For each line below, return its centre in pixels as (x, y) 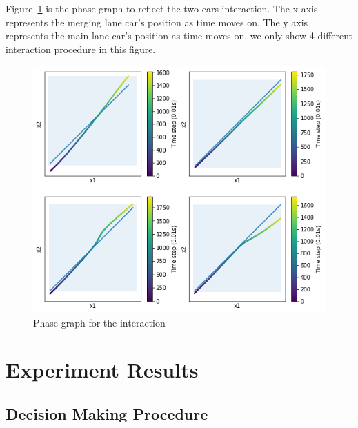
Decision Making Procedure (107, 414)
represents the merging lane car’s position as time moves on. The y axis (157, 22)
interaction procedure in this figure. (81, 49)
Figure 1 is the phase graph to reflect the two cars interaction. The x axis (162, 8)
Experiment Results (102, 370)
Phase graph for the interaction (99, 322)
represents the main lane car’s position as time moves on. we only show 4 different (179, 36)
